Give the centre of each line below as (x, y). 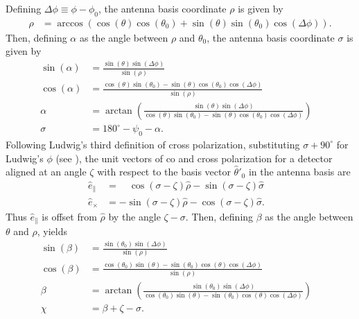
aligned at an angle (46, 172)
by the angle (134, 216)
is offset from (69, 216)
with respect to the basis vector (164, 172)
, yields (52, 231)
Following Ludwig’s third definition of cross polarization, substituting (153, 144)
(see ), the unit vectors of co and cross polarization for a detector (194, 158)
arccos (70, 23)
